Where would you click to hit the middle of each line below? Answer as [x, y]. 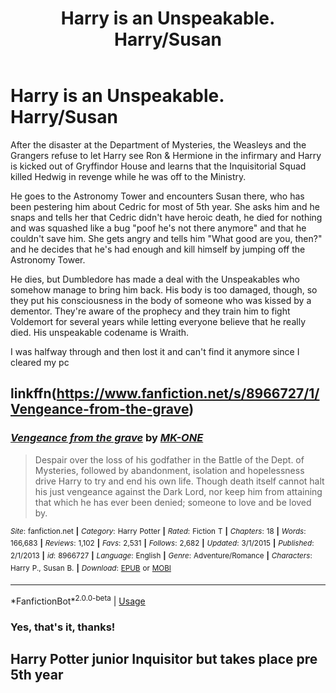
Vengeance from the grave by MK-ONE [107, 438]
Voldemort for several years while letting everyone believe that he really [158, 321]
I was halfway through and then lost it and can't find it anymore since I [155, 351]
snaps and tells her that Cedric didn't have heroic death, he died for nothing [166, 217]
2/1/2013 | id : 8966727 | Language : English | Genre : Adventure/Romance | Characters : [161, 555]
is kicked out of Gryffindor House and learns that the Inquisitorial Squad [158, 166]
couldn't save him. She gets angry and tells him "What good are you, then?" [166, 238]
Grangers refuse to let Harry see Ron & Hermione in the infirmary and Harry [166, 155]
